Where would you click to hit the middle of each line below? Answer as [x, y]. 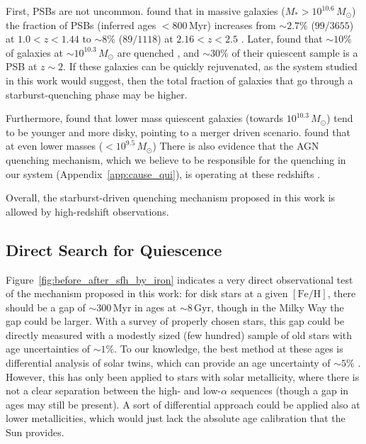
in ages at [156, 307]
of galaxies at [34, 52]
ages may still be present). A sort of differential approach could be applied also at [183, 404]
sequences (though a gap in [290, 390]
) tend [340, 118]
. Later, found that [282, 39]
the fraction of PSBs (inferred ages [81, 24]
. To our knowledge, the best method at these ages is [229, 349]
